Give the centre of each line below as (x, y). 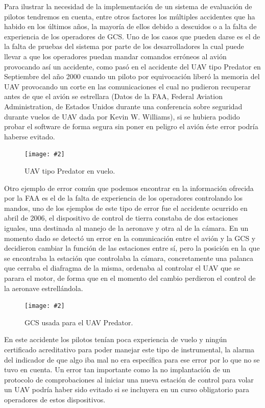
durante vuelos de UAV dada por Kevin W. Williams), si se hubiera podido (122, 116)
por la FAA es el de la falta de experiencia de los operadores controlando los (123, 198)
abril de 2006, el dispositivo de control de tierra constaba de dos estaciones (121, 218)
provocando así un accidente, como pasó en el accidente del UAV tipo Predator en (132, 66)
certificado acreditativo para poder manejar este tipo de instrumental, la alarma (129, 349)
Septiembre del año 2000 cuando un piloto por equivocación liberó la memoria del (132, 76)
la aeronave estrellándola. (44, 288)
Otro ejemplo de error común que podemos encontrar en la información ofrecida (129, 188)
